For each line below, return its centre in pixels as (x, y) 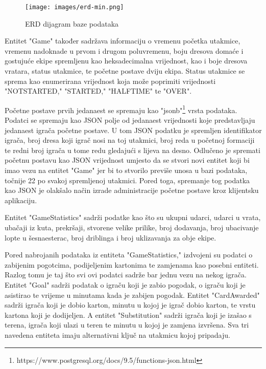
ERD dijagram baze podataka (72, 23)
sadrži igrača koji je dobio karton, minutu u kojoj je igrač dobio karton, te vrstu (130, 305)
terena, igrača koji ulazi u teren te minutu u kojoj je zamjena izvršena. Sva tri (127, 325)
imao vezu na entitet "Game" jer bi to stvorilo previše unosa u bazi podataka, (126, 170)
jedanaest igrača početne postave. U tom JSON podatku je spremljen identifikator (133, 130)
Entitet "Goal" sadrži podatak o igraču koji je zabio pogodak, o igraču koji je (125, 284)
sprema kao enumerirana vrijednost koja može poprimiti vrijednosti (110, 81)
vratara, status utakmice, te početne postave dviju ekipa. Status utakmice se (125, 71)
